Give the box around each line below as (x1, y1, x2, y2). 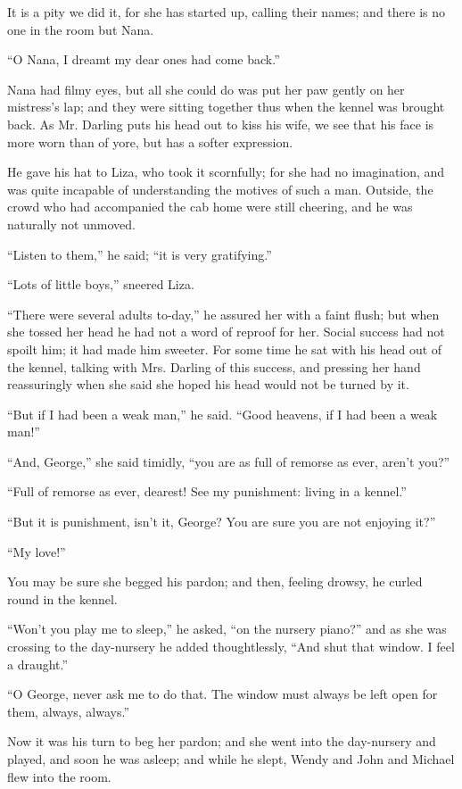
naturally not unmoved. (7, 214, 136, 233)
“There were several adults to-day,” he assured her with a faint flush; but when (7, 304, 440, 323)
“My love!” (7, 542, 66, 561)
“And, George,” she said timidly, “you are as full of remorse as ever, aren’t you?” (7, 452, 450, 470)
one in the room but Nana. (7, 20, 154, 38)
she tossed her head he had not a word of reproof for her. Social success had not (7, 322, 445, 341)
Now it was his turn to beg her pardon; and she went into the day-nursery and (7, 732, 436, 751)
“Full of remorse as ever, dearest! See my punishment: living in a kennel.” (7, 482, 407, 501)
